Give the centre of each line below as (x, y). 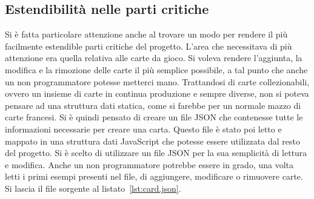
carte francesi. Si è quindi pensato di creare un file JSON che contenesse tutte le (154, 117)
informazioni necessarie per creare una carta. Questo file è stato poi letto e (143, 129)
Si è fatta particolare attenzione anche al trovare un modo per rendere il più (146, 34)
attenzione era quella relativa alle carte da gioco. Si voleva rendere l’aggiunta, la (154, 58)
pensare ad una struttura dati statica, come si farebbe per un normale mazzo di (153, 105)
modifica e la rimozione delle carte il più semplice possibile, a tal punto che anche (156, 69)
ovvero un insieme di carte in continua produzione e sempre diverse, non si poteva (157, 93)
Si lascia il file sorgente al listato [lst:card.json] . (93, 188)
